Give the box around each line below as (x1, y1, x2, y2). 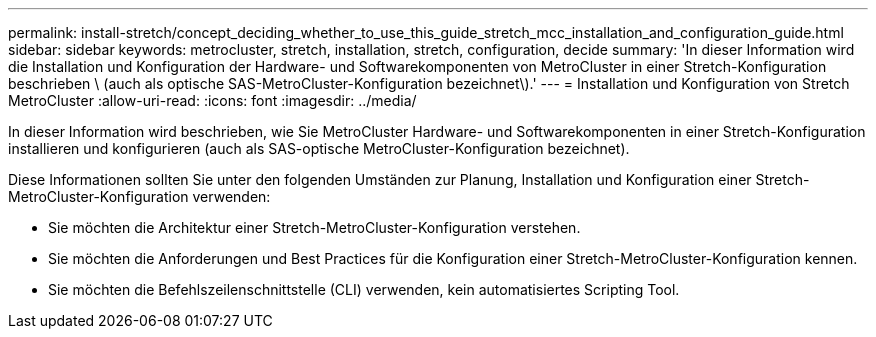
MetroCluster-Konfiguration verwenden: (8, 188, 271, 205)
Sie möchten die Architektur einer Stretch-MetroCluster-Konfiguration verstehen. (48, 219, 581, 236)
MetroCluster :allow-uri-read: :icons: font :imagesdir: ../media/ (8, 92, 417, 109)
